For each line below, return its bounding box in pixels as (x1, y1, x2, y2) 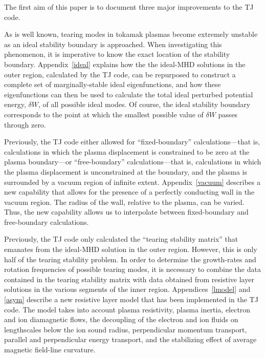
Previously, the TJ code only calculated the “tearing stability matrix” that (4, 234, 238, 244)
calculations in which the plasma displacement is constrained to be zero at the (4, 146, 250, 157)
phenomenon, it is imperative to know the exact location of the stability (4, 49, 230, 59)
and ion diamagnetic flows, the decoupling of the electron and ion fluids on (4, 314, 238, 325)
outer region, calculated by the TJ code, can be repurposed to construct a (4, 69, 236, 79)
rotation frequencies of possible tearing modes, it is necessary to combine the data (4, 264, 261, 275)
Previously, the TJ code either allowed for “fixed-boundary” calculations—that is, (4, 136, 260, 147)
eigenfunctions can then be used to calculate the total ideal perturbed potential (4, 89, 253, 99)
